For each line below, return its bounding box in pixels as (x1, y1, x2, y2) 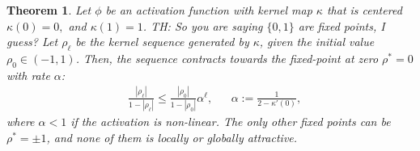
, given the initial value (259, 33, 375, 50)
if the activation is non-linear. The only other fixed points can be (70, 113, 391, 130)
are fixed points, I (298, 17, 385, 34)
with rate (6, 66, 50, 83)
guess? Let (6, 33, 58, 50)
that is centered (326, 2, 402, 18)
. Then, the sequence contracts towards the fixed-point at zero (75, 49, 379, 66)
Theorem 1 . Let (6, 2, 91, 18)
